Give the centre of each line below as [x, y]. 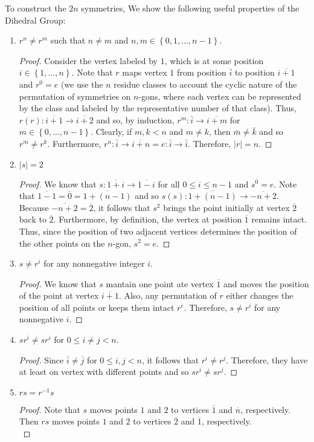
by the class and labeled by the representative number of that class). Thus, [158, 108]
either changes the [260, 295]
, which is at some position [214, 60]
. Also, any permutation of [168, 295]
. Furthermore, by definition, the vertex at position [148, 219]
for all [169, 184]
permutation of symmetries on [75, 96]
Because [34, 207]
